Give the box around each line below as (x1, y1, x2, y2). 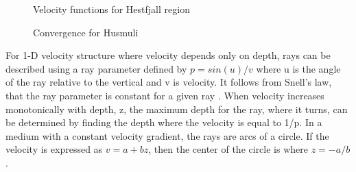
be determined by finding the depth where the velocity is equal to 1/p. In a (5, 115, 322, 130)
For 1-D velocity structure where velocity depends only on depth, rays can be (5, 48, 331, 62)
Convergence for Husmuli (33, 25, 139, 39)
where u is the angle (256, 61, 341, 75)
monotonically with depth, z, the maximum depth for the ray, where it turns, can (5, 101, 348, 116)
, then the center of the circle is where (148, 142, 308, 156)
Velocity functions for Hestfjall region (33, 2, 190, 16)
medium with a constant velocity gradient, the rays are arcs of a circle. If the (5, 128, 329, 143)
